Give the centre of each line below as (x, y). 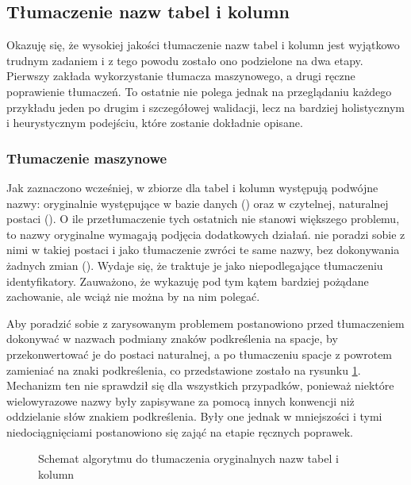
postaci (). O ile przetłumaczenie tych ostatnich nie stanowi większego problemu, (203, 219)
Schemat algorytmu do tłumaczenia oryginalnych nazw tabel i (188, 458)
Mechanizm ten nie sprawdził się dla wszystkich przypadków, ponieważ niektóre (200, 385)
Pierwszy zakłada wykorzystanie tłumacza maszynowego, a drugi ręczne (181, 76)
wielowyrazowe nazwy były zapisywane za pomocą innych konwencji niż (181, 400)
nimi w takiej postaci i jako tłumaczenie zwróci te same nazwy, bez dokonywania (203, 250)
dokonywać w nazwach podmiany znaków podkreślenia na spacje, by (172, 339)
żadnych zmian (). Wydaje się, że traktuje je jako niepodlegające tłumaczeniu (195, 265)
